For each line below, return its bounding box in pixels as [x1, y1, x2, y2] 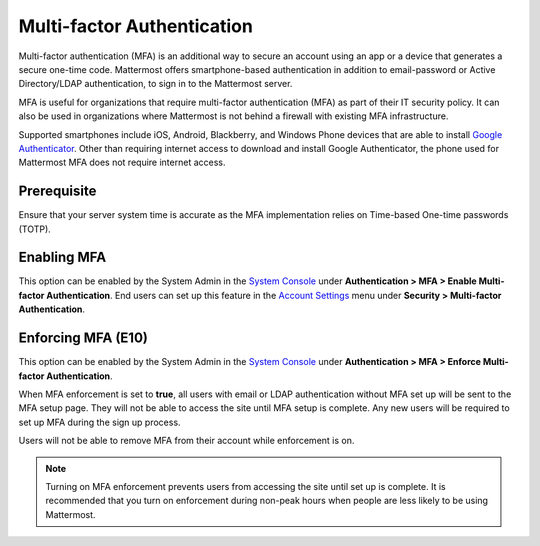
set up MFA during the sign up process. [18, 416, 181, 428]
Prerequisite [18, 183, 97, 200]
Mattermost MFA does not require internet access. [18, 156, 226, 169]
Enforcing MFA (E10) [18, 330, 149, 347]
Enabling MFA [18, 249, 107, 266]
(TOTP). [18, 223, 52, 235]
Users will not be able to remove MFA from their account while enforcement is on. [18, 435, 355, 447]
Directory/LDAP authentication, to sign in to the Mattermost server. [18, 78, 293, 90]
